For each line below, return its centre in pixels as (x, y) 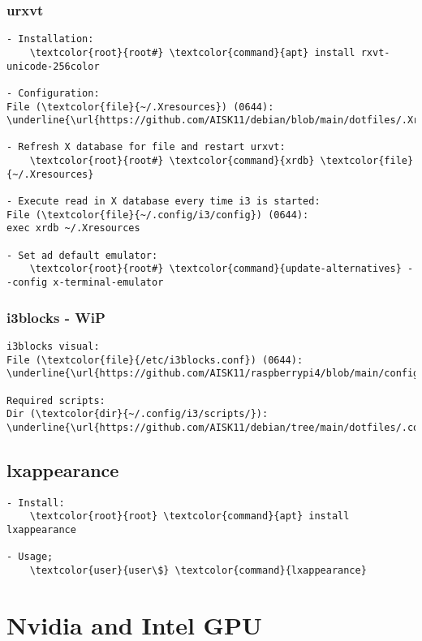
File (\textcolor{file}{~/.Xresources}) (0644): (140, 107)
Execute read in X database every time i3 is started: (169, 202)
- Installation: (50, 39)
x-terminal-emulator (108, 283)
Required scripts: (56, 400)
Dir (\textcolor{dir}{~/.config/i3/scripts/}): (138, 414)
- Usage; (30, 557)
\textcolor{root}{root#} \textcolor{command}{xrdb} (172, 161)
